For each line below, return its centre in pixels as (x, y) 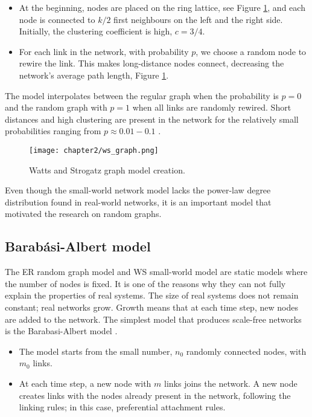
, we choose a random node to (251, 51)
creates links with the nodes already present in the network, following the (155, 395)
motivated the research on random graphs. (83, 214)
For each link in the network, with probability (104, 51)
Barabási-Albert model (78, 246)
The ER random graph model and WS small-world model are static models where (156, 272)
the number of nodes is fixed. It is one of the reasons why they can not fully (145, 283)
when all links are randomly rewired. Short (212, 107)
